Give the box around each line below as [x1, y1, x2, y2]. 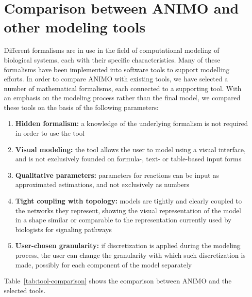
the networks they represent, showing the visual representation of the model [15, 205, 241, 215]
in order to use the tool [15, 128, 84, 138]
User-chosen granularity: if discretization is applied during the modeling [15, 240, 240, 250]
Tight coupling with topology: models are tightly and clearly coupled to [15, 196, 242, 206]
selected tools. [4, 285, 46, 295]
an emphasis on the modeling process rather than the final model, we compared [4, 93, 241, 103]
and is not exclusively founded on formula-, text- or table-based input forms [15, 154, 241, 164]
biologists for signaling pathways [15, 224, 112, 234]
